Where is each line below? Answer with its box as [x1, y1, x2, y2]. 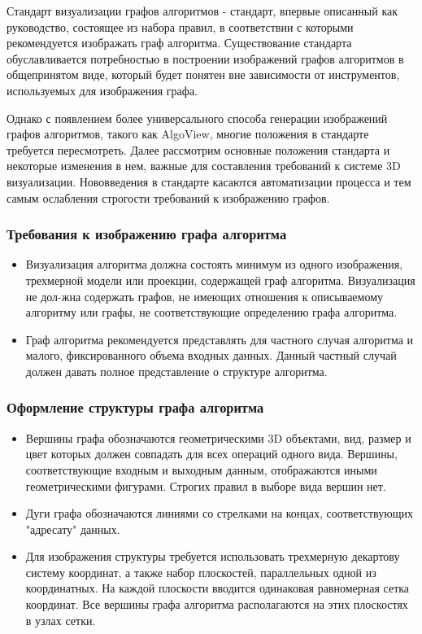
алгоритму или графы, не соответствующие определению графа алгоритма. [25, 304, 398, 321]
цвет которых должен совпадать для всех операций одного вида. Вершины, [25, 445, 398, 462]
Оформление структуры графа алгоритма [7, 397, 264, 418]
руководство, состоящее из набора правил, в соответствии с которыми [7, 18, 354, 35]
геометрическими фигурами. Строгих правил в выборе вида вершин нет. [25, 477, 386, 494]
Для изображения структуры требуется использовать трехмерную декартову [25, 548, 400, 565]
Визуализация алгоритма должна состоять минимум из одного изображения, [25, 256, 403, 273]
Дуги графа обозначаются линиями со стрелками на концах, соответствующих [25, 505, 413, 522]
